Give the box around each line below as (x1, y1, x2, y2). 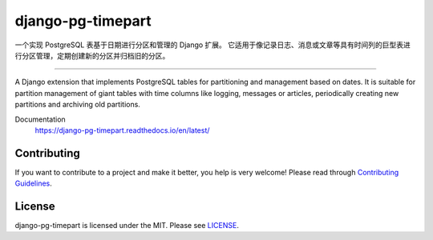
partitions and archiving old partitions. (14, 100, 140, 110)
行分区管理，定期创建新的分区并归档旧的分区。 (14, 50, 170, 60)
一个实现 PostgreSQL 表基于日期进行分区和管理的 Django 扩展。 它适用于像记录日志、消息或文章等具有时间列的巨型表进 (14, 40, 411, 50)
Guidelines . (14, 178, 52, 188)
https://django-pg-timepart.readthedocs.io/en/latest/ (34, 125, 210, 135)
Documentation (14, 114, 66, 124)
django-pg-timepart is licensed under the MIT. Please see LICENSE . (14, 221, 240, 230)
